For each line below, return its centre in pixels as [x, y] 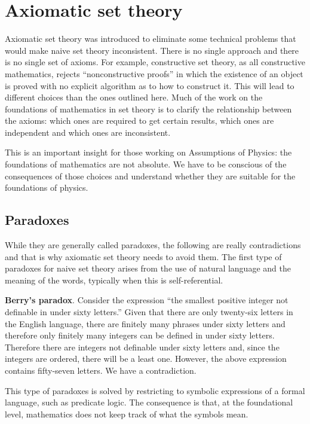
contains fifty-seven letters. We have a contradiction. [101, 370]
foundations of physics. [47, 187]
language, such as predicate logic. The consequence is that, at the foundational [149, 402]
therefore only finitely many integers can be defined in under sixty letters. [140, 335]
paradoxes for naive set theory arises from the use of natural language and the [148, 268]
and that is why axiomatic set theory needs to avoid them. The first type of [143, 256]
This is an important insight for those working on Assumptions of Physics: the [148, 152]
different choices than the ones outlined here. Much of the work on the [134, 97]
